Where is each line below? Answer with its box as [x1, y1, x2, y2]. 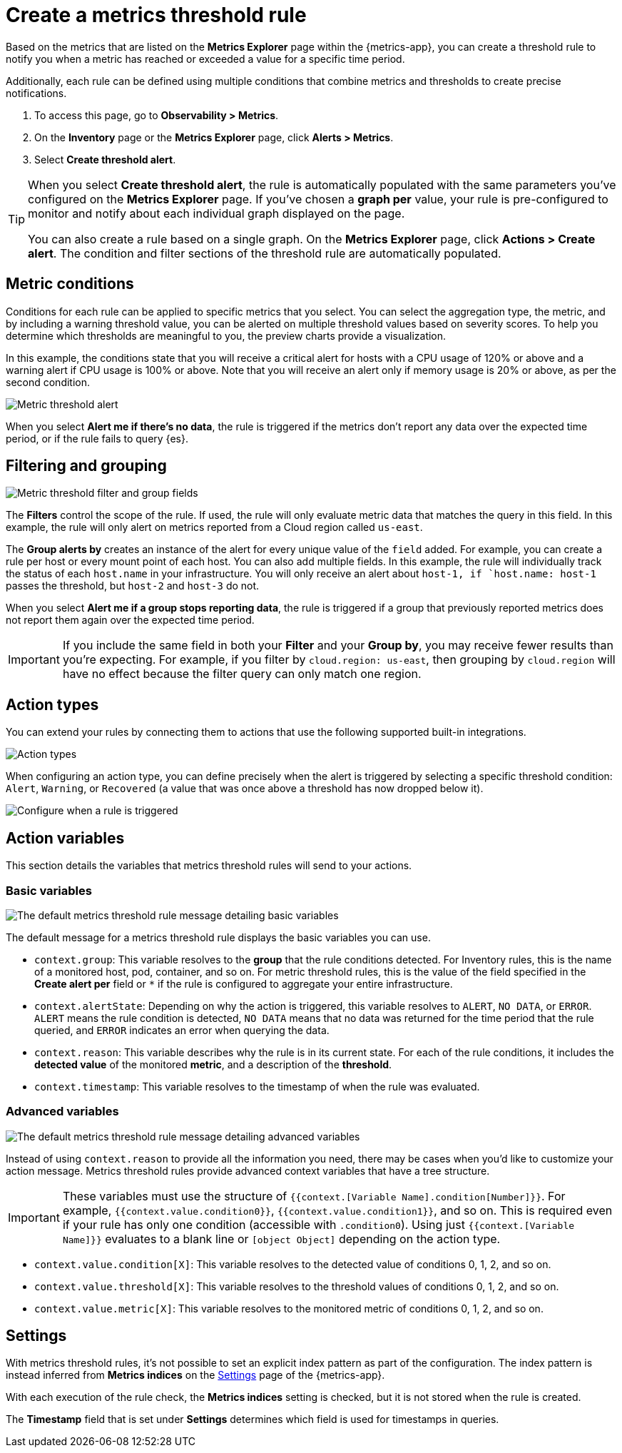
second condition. [6, 375, 91, 388]
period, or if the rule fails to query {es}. [6, 432, 188, 445]
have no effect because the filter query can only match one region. [62, 667, 422, 682]
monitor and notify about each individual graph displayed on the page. [28, 206, 405, 221]
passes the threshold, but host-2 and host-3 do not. [6, 579, 260, 592]
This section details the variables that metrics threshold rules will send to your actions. [6, 859, 412, 872]
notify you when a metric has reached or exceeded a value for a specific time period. [6, 52, 405, 65]
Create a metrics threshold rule [6, 3, 307, 27]
